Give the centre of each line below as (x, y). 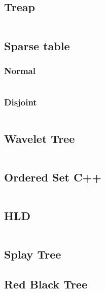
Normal (20, 70)
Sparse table (37, 45)
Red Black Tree (46, 284)
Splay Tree (33, 254)
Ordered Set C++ (53, 177)
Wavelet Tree (40, 138)
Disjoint (21, 102)
